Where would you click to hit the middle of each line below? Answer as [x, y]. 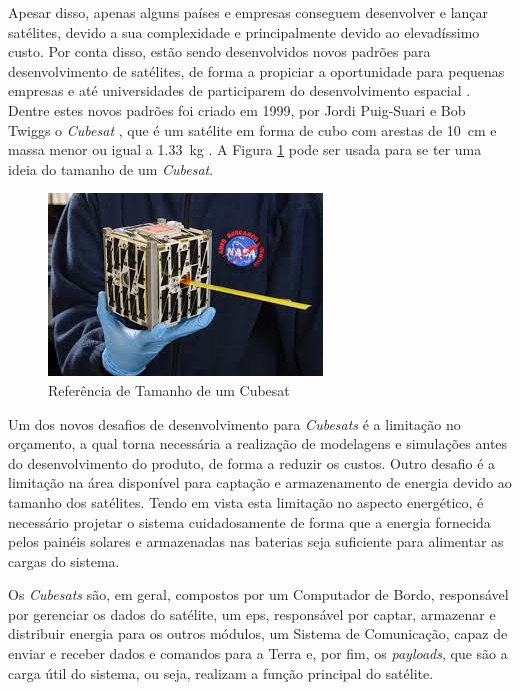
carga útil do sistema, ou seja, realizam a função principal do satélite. [221, 672]
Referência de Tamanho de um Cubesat [169, 389]
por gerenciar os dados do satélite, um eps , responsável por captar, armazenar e [252, 613]
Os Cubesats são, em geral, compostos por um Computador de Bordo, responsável [258, 594]
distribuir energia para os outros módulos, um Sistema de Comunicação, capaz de [258, 633]
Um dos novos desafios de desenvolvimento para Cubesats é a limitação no [234, 423]
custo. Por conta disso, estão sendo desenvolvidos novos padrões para [219, 51]
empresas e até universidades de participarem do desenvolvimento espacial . [239, 90]
